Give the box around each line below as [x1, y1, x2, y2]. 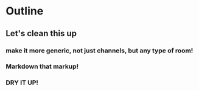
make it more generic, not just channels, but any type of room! [5, 46, 194, 55]
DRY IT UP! [5, 78, 39, 87]
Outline [5, 4, 44, 18]
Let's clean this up [5, 28, 77, 39]
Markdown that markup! [5, 62, 79, 71]
